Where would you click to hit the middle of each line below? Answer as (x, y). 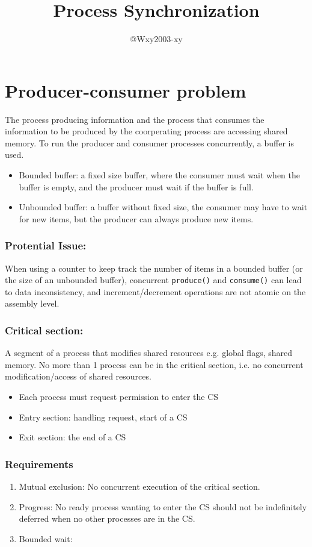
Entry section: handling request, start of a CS (103, 417)
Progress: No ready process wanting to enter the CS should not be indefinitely (163, 506)
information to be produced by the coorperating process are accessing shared (146, 131)
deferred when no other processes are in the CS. (107, 518)
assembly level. (32, 303)
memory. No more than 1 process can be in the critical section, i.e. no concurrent (154, 364)
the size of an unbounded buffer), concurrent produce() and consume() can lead (153, 280)
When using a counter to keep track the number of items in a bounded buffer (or (154, 268)
